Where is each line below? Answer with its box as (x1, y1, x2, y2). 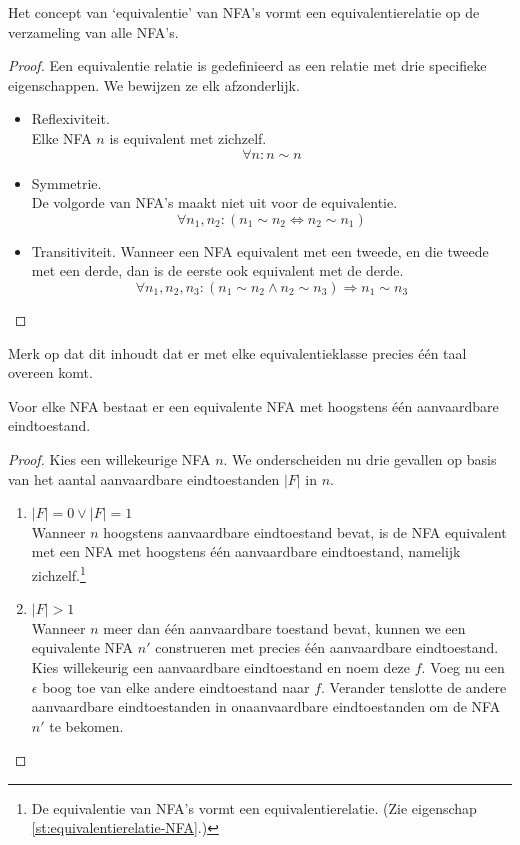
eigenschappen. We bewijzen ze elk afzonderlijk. (8, 74, 300, 95)
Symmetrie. (31, 172, 102, 193)
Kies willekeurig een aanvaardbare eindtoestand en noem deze (31, 656, 411, 677)
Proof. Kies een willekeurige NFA (8, 448, 211, 469)
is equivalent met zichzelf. (109, 127, 267, 148)
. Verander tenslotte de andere (321, 676, 507, 697)
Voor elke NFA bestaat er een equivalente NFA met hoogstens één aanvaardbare (8, 395, 499, 416)
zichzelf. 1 (31, 561, 86, 585)
